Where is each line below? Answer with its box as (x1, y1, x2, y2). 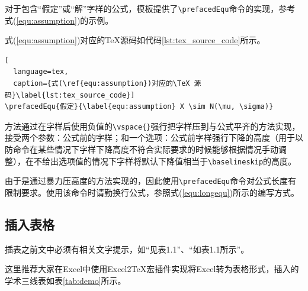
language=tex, (13, 67, 69, 76)
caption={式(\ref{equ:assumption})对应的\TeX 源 (13, 79, 201, 88)
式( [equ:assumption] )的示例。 (5, 14, 114, 26)
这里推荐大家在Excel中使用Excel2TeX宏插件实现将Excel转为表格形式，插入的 (5, 263, 299, 275)
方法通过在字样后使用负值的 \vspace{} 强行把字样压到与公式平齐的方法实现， (5, 119, 300, 132)
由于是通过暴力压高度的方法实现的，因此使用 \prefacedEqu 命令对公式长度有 (5, 174, 296, 187)
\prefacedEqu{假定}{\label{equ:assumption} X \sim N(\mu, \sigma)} (5, 102, 274, 111)
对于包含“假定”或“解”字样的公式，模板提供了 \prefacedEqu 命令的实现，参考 (5, 2, 296, 14)
